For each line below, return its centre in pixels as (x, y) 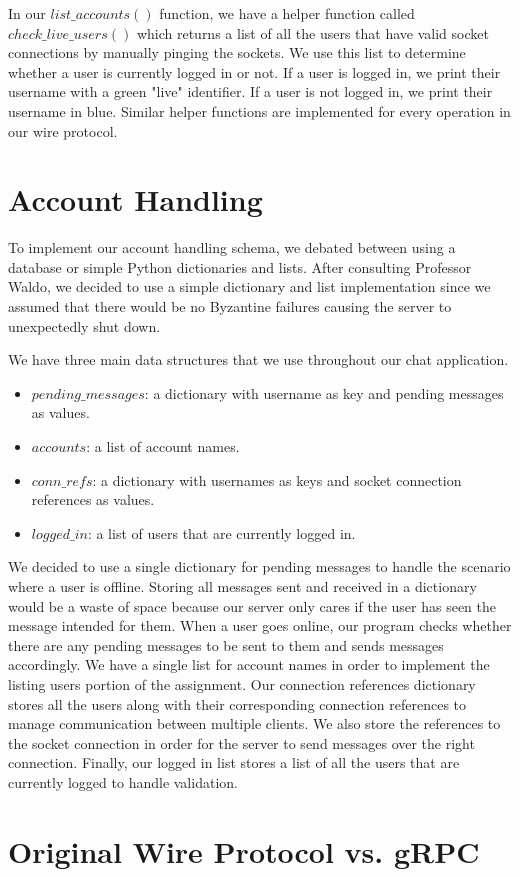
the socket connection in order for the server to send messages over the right (241, 742)
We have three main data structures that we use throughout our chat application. (258, 359)
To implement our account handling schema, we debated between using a (232, 247)
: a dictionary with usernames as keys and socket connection (277, 479)
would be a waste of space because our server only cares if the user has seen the (252, 605)
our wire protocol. (63, 130)
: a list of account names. (163, 446)
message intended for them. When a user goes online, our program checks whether (260, 625)
